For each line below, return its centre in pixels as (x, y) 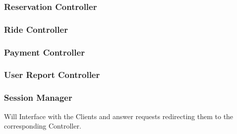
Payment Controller (44, 52)
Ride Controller (36, 29)
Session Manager (38, 98)
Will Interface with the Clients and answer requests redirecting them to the (119, 116)
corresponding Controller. (43, 126)
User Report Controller (52, 75)
